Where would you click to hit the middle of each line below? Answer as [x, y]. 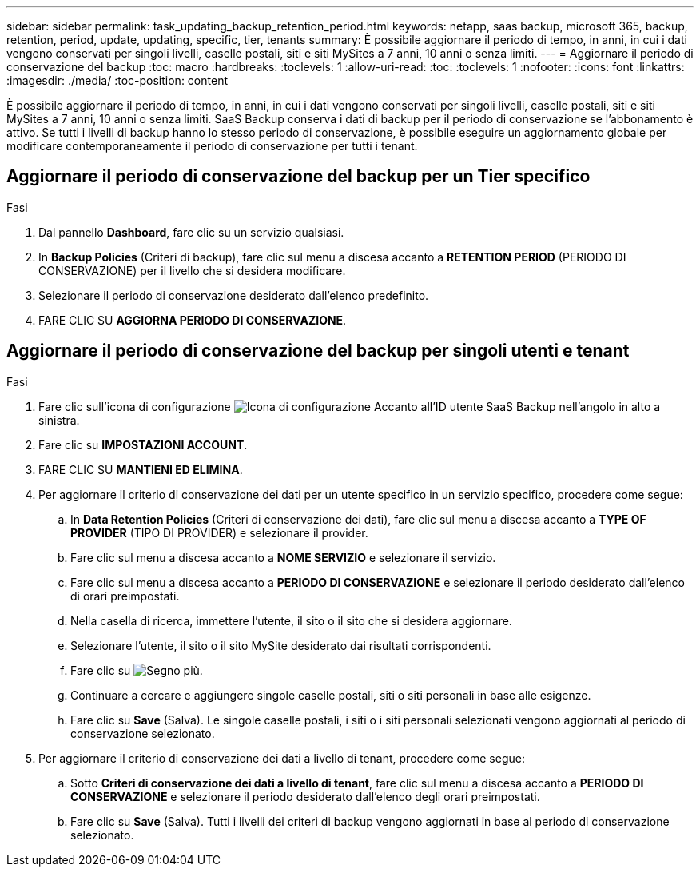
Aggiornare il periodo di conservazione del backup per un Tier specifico [298, 177]
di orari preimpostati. [125, 596]
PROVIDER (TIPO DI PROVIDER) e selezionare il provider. [219, 532]
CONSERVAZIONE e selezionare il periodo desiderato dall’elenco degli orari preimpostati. [305, 796]
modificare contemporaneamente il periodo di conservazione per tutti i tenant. [212, 146]
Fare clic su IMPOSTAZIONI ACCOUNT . [143, 444]
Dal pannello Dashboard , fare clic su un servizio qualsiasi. [191, 232]
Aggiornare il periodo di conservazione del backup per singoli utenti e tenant [318, 351]
